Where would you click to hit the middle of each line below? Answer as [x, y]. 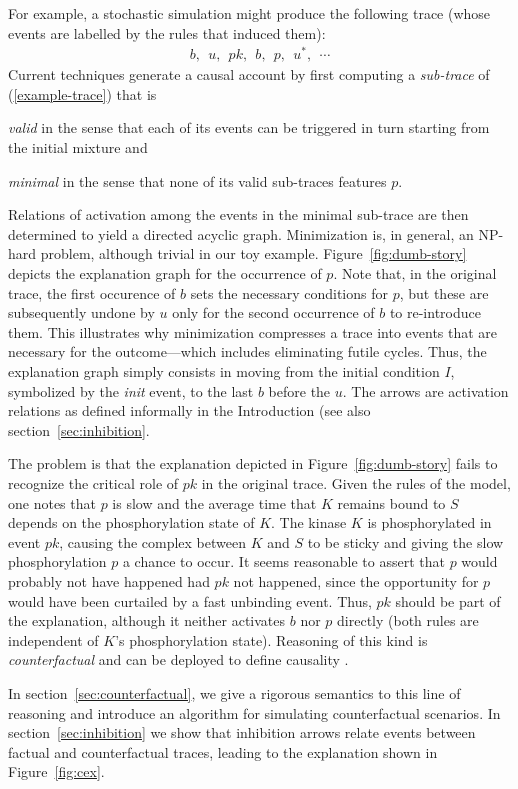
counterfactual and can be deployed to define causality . [178, 659]
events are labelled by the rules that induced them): [167, 32]
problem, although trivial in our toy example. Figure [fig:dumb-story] [253, 253]
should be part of [448, 600]
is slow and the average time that [214, 502]
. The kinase [309, 522]
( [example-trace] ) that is [82, 93]
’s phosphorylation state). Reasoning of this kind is [271, 639]
